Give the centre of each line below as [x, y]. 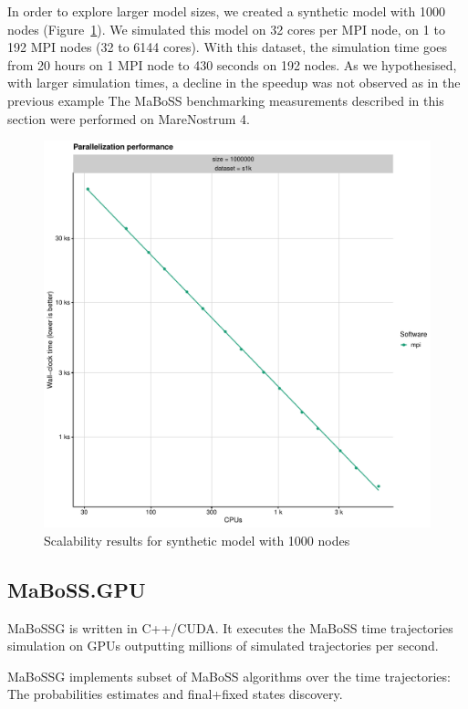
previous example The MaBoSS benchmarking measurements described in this [226, 100]
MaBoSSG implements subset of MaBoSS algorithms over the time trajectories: [229, 676]
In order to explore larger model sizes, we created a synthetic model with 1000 [226, 11]
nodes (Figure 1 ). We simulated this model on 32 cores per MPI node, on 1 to [226, 29]
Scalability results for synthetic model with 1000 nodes [197, 540]
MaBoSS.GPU [77, 589]
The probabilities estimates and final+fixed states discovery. [175, 694]
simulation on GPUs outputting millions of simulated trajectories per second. [223, 646]
